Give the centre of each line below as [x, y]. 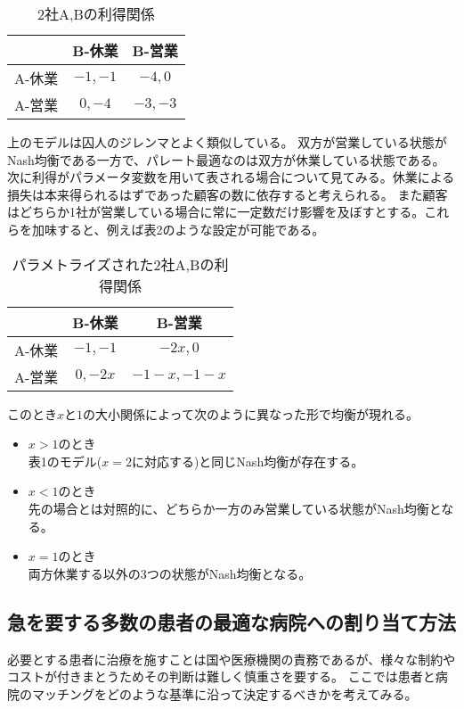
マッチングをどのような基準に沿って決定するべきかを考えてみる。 [224, 693]
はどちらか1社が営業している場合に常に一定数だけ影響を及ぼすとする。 [216, 212]
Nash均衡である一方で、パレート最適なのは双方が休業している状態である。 [226, 159]
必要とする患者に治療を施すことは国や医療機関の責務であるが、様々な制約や [232, 659]
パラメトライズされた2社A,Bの [113, 264]
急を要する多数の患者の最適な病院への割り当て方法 [232, 621]
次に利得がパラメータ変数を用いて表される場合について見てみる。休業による [231, 177]
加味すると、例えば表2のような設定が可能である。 [178, 229]
